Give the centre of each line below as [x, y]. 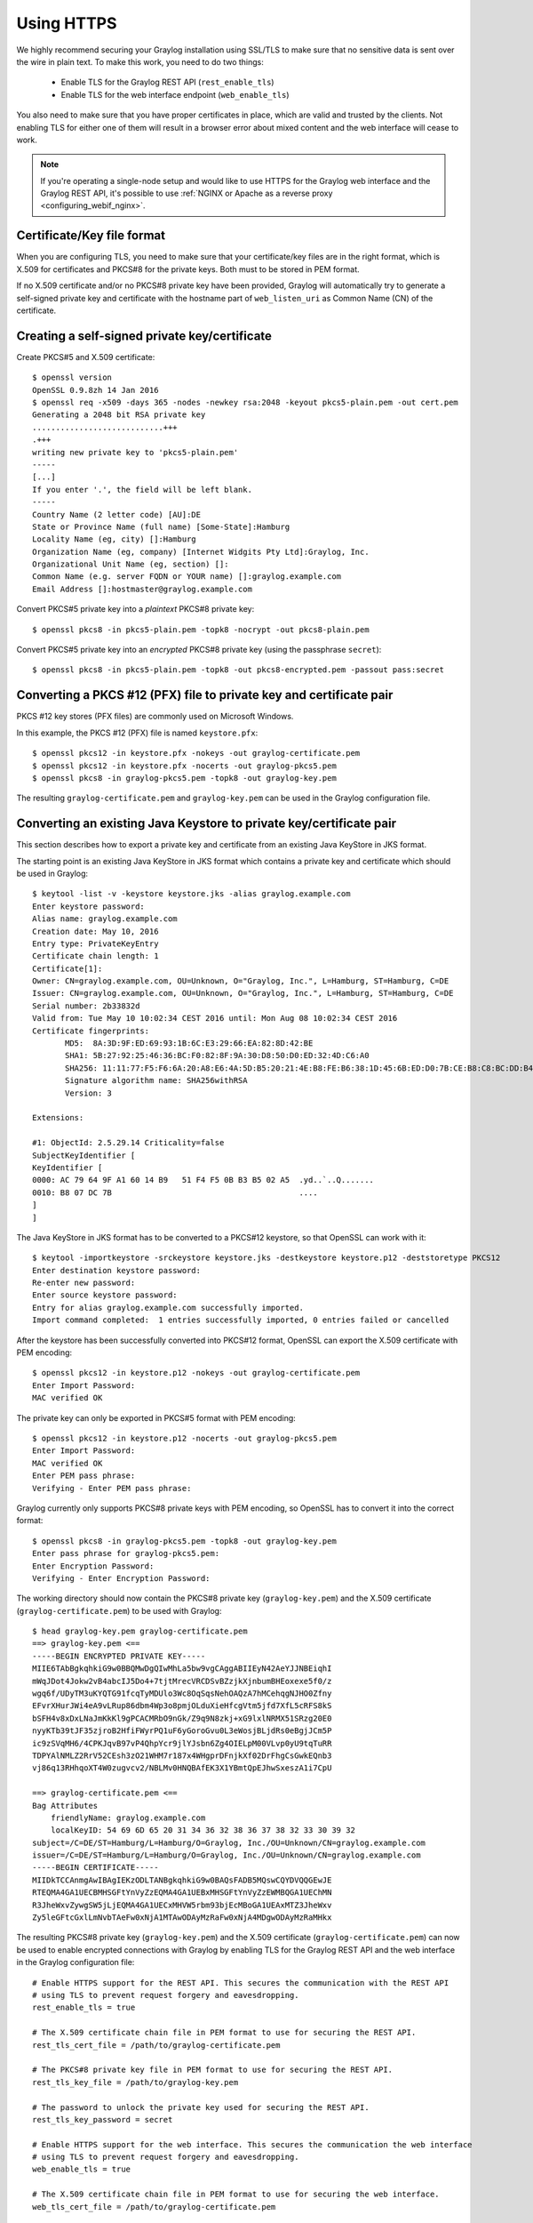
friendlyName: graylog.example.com [128, 1818]
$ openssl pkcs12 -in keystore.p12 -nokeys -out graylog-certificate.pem [196, 1373]
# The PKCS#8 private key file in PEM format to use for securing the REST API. [213, 2070]
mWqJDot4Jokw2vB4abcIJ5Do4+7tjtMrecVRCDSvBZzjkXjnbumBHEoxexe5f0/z [182, 1681]
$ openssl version [72, 377]
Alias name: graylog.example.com [105, 919]
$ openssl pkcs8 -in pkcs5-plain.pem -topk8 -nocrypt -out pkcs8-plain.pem [201, 630]
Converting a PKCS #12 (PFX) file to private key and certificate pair [205, 695]
